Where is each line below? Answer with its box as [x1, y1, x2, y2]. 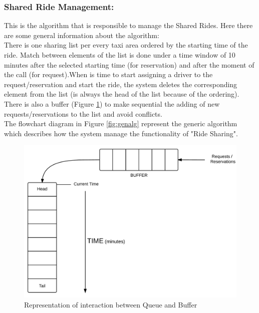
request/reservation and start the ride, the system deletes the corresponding [4, 79, 237, 89]
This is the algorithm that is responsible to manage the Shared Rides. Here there [4, 20, 253, 31]
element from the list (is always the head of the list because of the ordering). [4, 89, 239, 99]
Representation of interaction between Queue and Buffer [24, 299, 197, 309]
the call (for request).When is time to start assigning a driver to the [4, 69, 213, 80]
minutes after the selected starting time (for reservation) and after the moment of [4, 59, 254, 70]
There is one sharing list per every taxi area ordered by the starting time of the [4, 40, 248, 50]
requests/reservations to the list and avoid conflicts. [4, 108, 162, 119]
